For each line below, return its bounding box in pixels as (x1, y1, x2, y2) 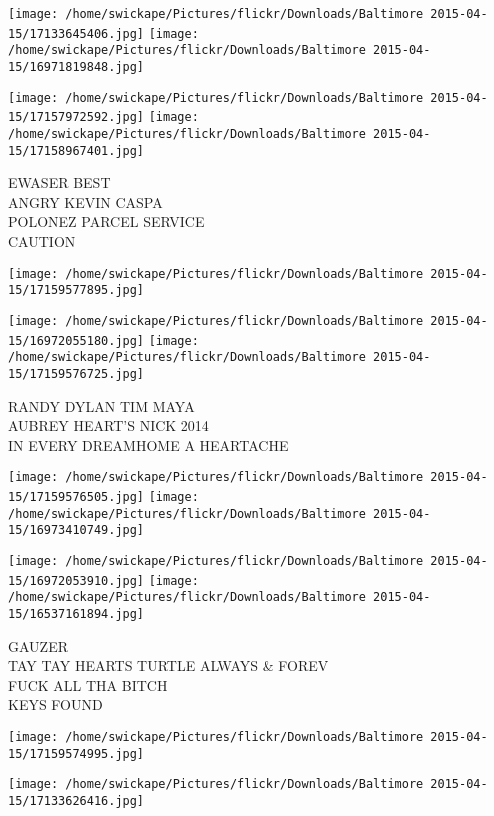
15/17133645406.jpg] (8, 26, 145, 41)
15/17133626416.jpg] (8, 793, 145, 808)
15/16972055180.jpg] (8, 333, 145, 348)
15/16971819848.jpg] (8, 59, 145, 74)
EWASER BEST (8, 172, 111, 193)
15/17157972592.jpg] (8, 110, 145, 125)
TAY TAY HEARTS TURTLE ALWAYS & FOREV (8, 655, 329, 676)
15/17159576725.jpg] (8, 366, 145, 381)
